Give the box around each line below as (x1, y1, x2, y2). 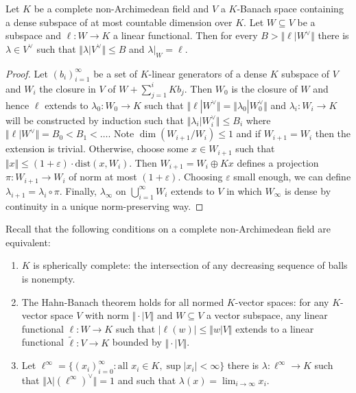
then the (315, 126, 351, 141)
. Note (108, 126, 134, 141)
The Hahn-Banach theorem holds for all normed (21, 294, 224, 309)
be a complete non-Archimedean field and (34, 1, 209, 15)
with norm (85, 308, 129, 322)
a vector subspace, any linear (206, 308, 328, 322)
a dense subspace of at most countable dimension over (5, 14, 233, 29)
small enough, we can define (233, 169, 351, 184)
